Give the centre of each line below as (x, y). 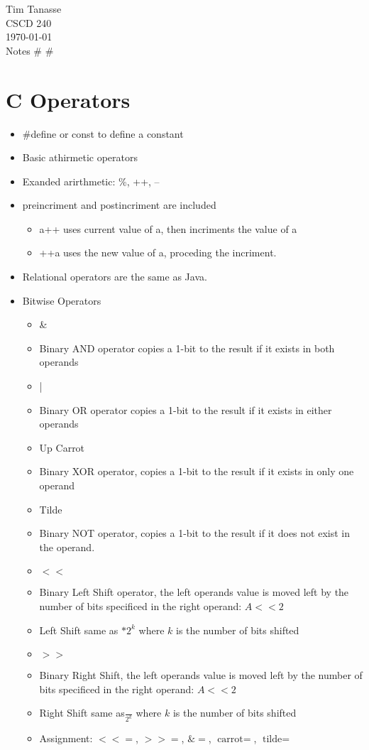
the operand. (67, 547)
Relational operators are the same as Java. (115, 277)
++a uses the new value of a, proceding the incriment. (158, 252)
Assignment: (66, 738)
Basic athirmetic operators (80, 157)
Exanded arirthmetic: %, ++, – (91, 181)
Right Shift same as (82, 713)
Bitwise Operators (62, 300)
